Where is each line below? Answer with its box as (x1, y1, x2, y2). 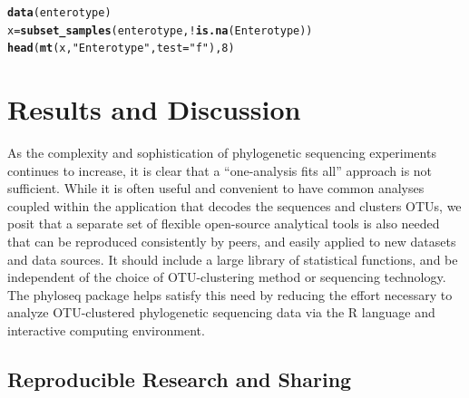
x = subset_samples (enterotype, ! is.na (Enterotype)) (7, 24, 313, 37)
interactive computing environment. (7, 321, 205, 340)
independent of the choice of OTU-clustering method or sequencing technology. (7, 267, 446, 286)
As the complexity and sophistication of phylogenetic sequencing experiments (7, 143, 436, 162)
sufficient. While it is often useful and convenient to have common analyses (7, 179, 425, 198)
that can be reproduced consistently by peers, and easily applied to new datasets (7, 232, 456, 251)
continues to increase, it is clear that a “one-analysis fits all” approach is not (7, 160, 433, 180)
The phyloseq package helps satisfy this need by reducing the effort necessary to (7, 285, 453, 304)
